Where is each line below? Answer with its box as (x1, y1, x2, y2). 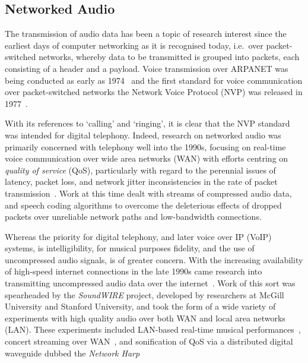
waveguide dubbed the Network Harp (5, 346, 140, 359)
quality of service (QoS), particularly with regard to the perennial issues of (5, 163, 276, 176)
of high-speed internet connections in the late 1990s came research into (5, 265, 262, 277)
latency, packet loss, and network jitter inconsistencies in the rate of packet (5, 175, 278, 188)
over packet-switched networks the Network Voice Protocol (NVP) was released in (5, 86, 303, 98)
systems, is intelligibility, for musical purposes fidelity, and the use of (5, 242, 255, 254)
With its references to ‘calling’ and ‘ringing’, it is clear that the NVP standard (5, 117, 290, 130)
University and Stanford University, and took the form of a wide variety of (5, 300, 276, 313)
